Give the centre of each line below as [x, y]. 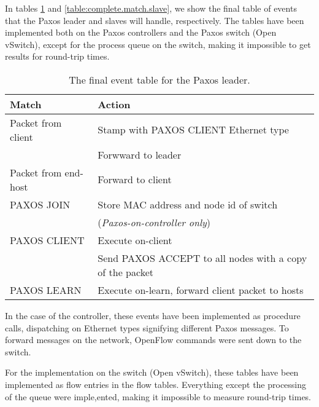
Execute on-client [135, 240]
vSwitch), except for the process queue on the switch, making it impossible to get [158, 44]
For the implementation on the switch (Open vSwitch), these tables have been [152, 372]
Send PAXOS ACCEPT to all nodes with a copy [202, 258]
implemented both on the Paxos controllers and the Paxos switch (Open [141, 32]
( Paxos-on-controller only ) [154, 222]
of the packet [125, 272]
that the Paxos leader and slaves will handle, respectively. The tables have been [155, 20]
